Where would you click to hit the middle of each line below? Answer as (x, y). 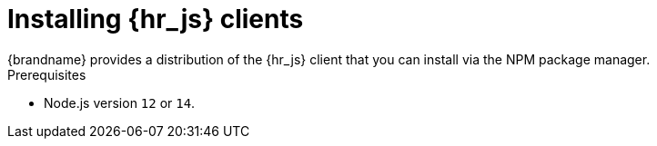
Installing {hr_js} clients (156, 19)
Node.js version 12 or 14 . (120, 102)
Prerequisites (47, 74)
